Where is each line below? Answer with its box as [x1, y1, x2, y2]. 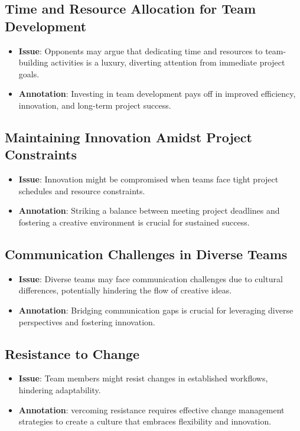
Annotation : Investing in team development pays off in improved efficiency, [18, 87, 296, 100]
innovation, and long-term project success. [18, 99, 171, 111]
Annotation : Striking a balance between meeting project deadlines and [18, 204, 280, 217]
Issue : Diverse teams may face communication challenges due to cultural [18, 272, 283, 285]
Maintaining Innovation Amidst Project [5, 128, 252, 146]
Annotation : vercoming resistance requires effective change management [18, 403, 285, 416]
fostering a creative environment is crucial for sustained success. [18, 215, 250, 228]
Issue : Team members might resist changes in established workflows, [18, 372, 268, 384]
